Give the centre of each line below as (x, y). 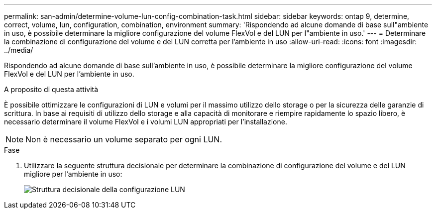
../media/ (19, 50)
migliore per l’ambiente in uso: (73, 174)
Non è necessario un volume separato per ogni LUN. (124, 139)
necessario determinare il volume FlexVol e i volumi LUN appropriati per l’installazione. (146, 122)
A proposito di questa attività (51, 89)
